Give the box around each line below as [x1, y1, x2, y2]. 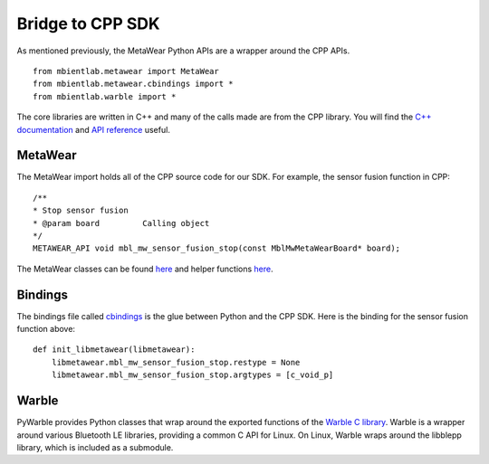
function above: [16, 324, 76, 335]
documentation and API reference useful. [16, 124, 171, 135]
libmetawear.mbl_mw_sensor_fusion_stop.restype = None [51, 357, 301, 367]
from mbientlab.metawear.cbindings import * [33, 79, 235, 90]
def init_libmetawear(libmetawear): [33, 345, 196, 355]
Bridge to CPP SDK [16, 14, 160, 33]
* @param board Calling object [33, 218, 210, 228]
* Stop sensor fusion [33, 205, 129, 216]
